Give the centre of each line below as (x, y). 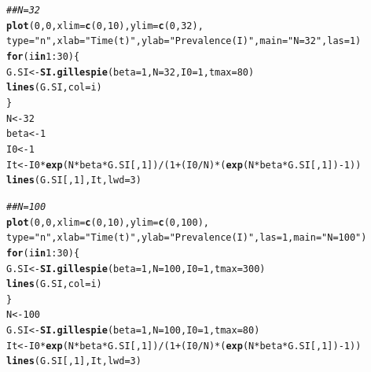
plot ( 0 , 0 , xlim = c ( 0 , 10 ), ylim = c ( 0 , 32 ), (105, 26)
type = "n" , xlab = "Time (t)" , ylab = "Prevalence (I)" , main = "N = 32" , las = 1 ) (184, 41)
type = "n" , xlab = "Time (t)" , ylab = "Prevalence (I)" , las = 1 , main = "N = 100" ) (187, 238)
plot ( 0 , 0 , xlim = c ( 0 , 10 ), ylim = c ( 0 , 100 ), (108, 222)
